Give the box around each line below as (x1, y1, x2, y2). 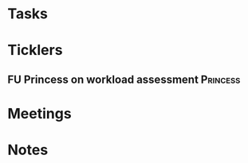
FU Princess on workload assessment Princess (7, 72, 241, 86)
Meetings (7, 104, 73, 122)
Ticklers (7, 41, 63, 60)
